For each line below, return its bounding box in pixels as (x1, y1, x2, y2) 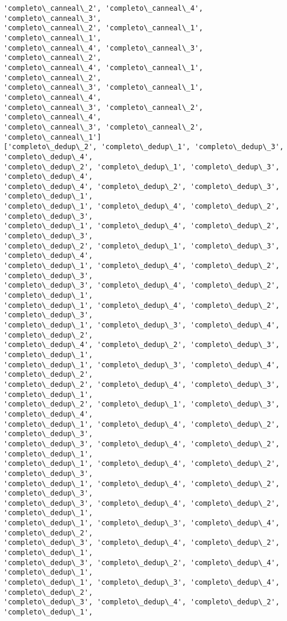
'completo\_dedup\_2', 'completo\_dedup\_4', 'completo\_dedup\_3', (4, 380, 280, 389)
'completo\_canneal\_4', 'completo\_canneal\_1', (4, 63, 203, 72)
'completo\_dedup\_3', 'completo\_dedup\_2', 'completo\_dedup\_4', (4, 558, 280, 567)
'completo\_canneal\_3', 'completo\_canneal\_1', (4, 83, 203, 92)
